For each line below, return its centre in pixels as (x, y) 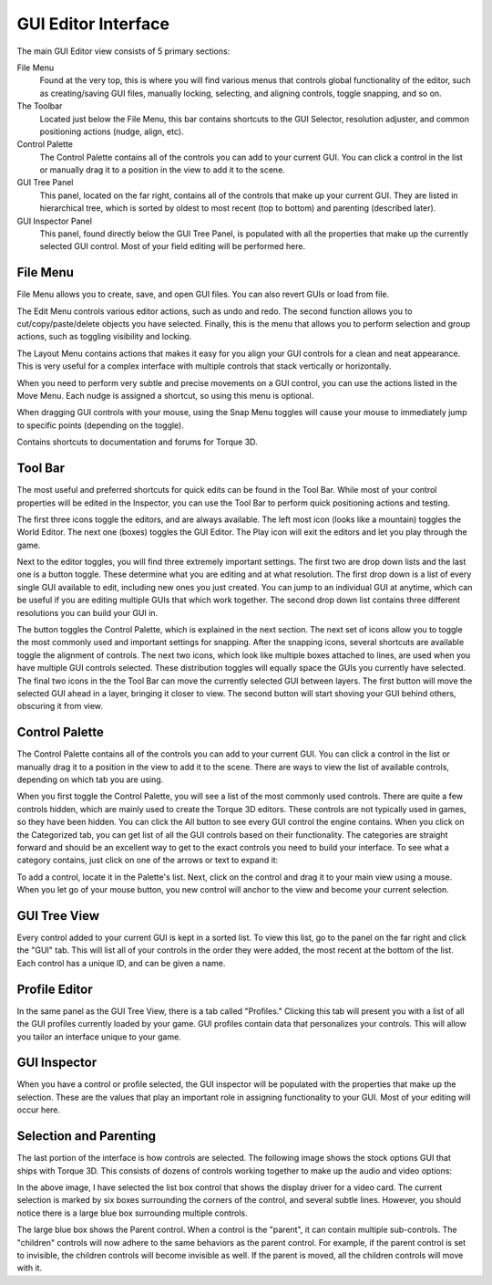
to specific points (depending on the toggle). (100, 425)
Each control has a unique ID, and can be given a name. (121, 963)
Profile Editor (55, 989)
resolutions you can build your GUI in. (87, 612)
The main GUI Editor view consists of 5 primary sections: (123, 51)
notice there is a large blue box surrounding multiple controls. (132, 1213)
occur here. (39, 1110)
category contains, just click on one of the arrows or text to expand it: (148, 860)
